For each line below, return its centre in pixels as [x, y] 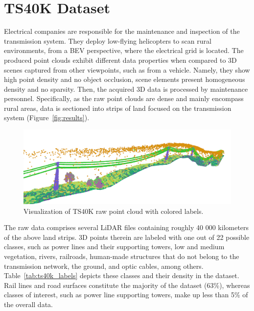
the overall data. [28, 304]
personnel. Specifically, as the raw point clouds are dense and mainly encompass [124, 98]
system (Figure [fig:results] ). [47, 117]
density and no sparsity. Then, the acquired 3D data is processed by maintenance [126, 89]
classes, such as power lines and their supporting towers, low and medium [114, 246]
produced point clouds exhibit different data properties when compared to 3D [120, 60]
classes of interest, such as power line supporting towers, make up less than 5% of [126, 295]
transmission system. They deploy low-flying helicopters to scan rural [108, 40]
